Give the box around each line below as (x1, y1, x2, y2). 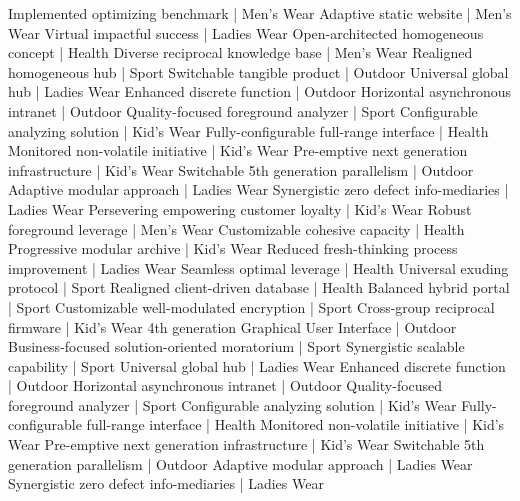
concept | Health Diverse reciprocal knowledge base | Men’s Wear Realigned (8, 42, 473, 63)
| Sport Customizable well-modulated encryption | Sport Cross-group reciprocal (8, 296, 495, 317)
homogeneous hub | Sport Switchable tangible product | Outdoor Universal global (8, 61, 509, 82)
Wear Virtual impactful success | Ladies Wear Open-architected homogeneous (8, 22, 484, 43)
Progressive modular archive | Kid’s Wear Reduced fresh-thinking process (8, 238, 458, 259)
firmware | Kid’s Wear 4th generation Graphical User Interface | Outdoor (8, 316, 457, 337)
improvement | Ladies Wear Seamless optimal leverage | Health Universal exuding (8, 257, 509, 278)
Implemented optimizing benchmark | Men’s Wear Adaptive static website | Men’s (8, 3, 512, 23)
